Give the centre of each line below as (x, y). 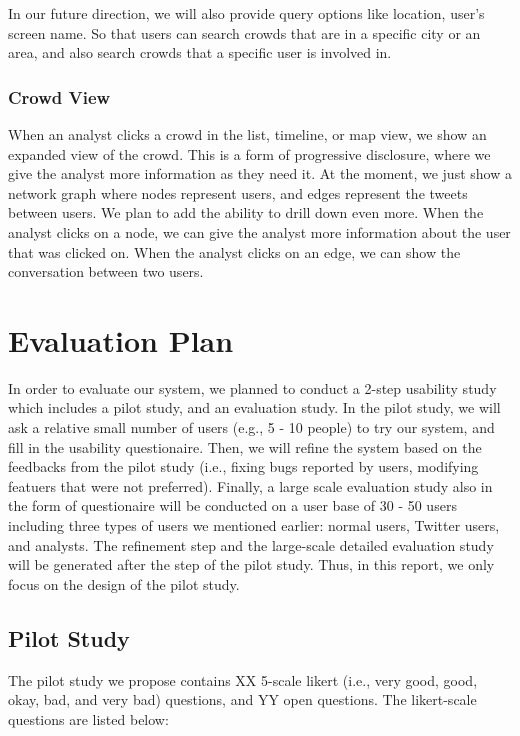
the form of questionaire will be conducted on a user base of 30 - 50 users (232, 505)
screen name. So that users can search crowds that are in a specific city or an (244, 32)
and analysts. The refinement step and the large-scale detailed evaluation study (251, 544)
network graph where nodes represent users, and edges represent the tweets (238, 192)
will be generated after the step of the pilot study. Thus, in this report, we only (251, 564)
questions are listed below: (88, 718)
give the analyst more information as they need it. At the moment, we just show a (260, 173)
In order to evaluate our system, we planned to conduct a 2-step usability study (252, 387)
